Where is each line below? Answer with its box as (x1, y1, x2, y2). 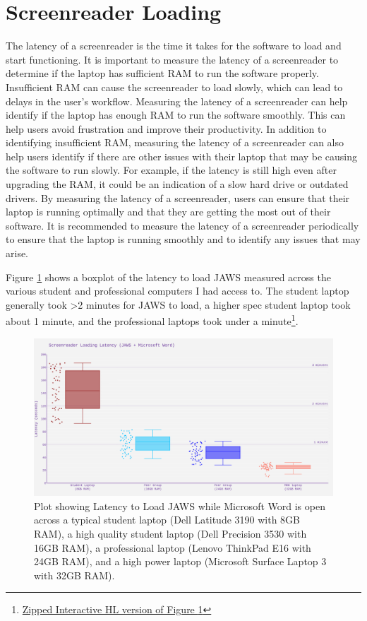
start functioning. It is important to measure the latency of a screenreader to (6, 52, 339, 66)
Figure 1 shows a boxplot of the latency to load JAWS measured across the (6, 269, 331, 284)
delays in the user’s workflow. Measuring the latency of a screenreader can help (6, 93, 348, 108)
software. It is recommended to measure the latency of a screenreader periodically (6, 218, 359, 232)
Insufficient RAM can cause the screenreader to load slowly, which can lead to (6, 79, 343, 94)
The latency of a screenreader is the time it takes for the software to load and (6, 38, 342, 53)
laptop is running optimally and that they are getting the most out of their (6, 204, 331, 219)
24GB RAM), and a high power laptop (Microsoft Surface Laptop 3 (34, 554, 327, 569)
